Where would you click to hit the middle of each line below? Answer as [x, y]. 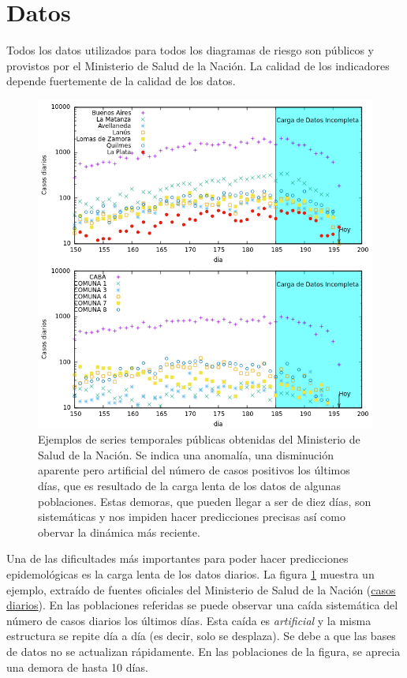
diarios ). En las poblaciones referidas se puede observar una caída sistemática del [202, 605]
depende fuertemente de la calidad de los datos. [121, 81]
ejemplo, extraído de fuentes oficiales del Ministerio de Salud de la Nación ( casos [201, 589]
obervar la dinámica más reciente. [119, 532]
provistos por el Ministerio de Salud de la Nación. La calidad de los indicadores [198, 65]
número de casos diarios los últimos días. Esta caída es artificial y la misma [189, 620]
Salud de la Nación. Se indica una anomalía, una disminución [186, 454]
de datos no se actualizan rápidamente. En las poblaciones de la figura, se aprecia [203, 651]
